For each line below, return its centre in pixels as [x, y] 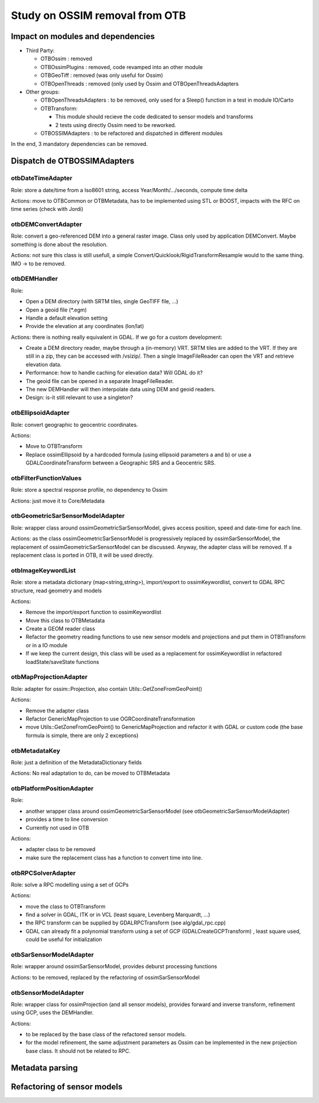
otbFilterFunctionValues [46, 478]
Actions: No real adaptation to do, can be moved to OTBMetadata [90, 773]
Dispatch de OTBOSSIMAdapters [73, 161]
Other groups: [43, 92]
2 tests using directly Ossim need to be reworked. [116, 125]
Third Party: [40, 51]
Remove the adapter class [57, 711]
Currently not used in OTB [57, 828]
